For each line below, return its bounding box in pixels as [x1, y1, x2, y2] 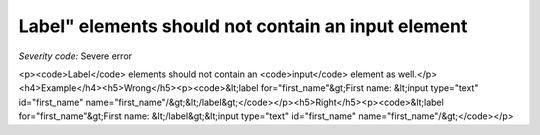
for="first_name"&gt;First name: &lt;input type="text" [260, 82, 479, 94]
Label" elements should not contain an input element [18, 15, 468, 37]
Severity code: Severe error [18, 50, 133, 62]
